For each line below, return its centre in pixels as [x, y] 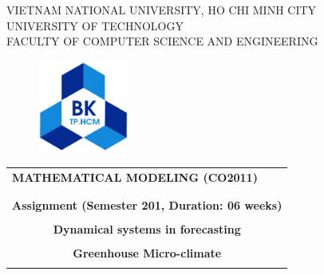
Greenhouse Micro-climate [147, 253]
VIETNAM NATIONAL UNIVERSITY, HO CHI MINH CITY [162, 10]
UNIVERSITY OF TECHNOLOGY [95, 25]
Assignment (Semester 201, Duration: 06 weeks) [147, 204]
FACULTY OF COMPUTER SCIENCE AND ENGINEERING [162, 41]
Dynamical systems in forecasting [147, 229]
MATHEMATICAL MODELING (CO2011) [135, 177]
